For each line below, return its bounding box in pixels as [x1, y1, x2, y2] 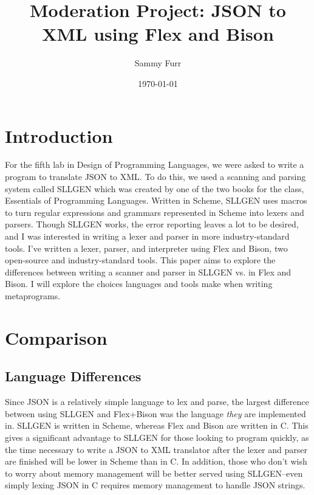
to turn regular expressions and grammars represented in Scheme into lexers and [5, 206, 304, 218]
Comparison [5, 325, 108, 350]
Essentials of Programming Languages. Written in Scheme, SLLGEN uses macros [5, 194, 307, 207]
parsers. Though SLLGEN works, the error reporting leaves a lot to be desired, [5, 218, 299, 230]
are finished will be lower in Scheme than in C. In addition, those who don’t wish [5, 455, 307, 468]
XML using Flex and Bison [42, 21, 274, 46]
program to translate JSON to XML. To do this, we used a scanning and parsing [5, 170, 306, 183]
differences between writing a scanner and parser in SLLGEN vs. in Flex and [5, 265, 292, 278]
